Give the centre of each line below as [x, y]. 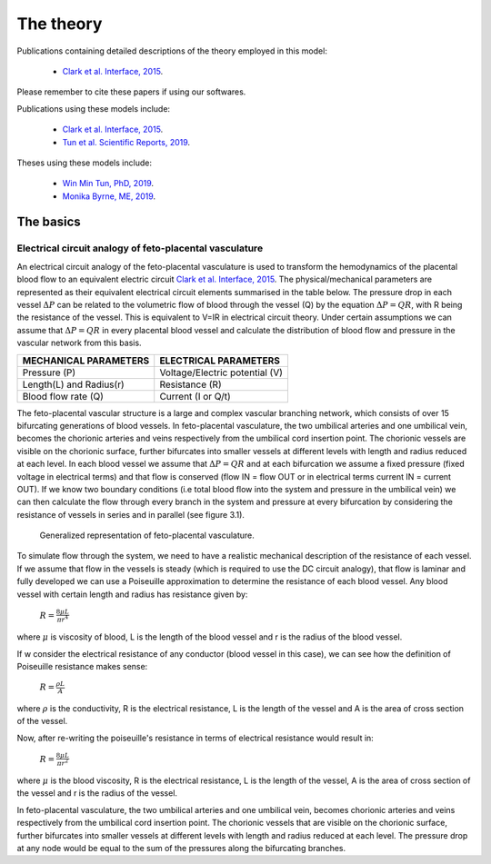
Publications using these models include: [94, 108]
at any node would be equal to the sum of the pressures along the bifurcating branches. [181, 849]
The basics [49, 222]
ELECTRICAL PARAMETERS [220, 361]
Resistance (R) [190, 384]
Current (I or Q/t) [195, 396]
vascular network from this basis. [79, 343]
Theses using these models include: [84, 163]
